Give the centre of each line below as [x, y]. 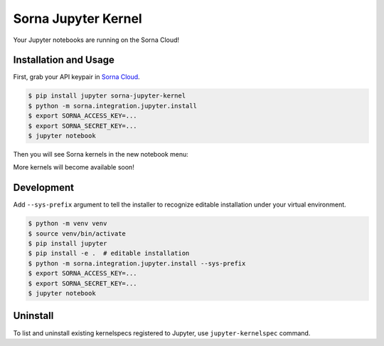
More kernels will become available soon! [74, 167]
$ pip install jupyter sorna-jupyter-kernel [107, 96]
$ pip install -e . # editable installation [109, 253]
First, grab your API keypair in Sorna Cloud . [76, 77]
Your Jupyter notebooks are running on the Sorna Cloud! [96, 40]
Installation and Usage [64, 60]
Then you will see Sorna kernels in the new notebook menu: [101, 154]
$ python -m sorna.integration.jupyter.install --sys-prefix [137, 263]
